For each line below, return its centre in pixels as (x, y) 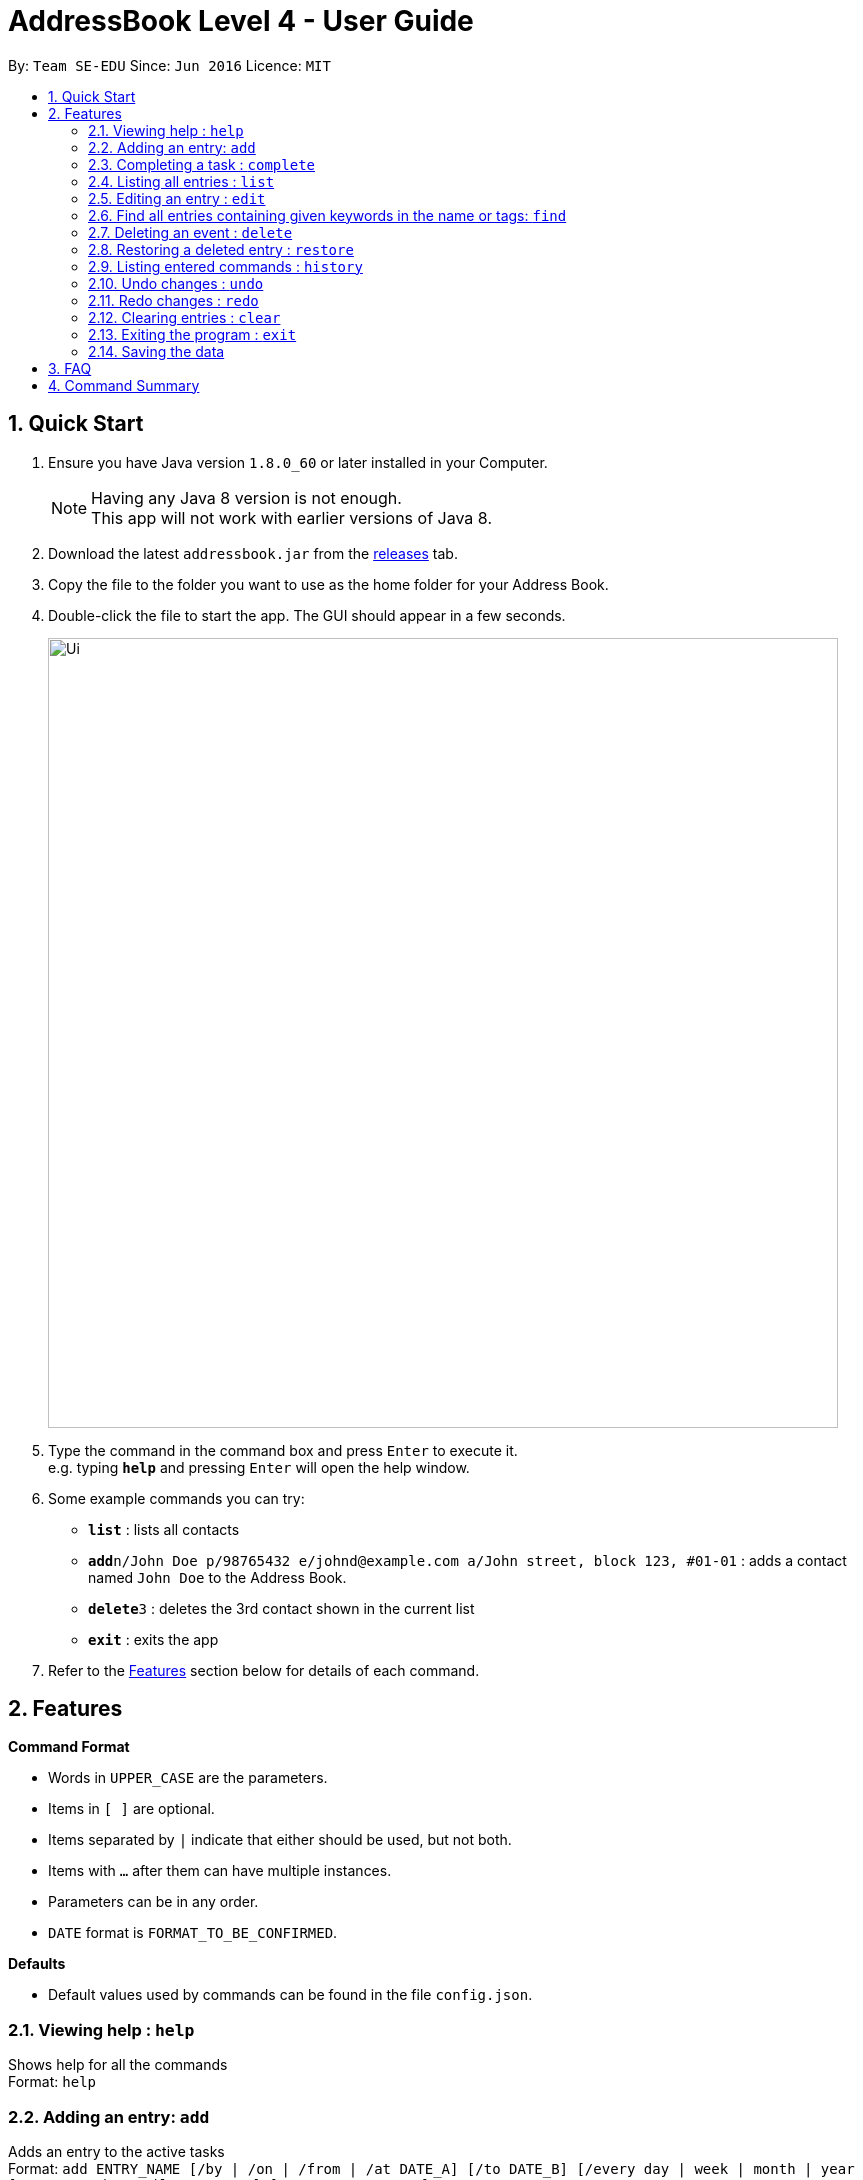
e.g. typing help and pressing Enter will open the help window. (259, 1467)
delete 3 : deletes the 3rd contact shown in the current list (281, 1608)
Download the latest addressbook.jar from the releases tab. (253, 553)
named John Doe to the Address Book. (217, 1577)
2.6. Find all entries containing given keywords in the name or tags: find (327, 215)
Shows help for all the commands (118, 2065)
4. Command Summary (124, 385)
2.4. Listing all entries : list (181, 181)
